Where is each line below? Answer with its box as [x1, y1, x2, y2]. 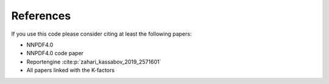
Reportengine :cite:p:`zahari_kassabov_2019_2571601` [26, 58, 161, 65]
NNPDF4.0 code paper [26, 50, 84, 57]
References [11, 9, 71, 22]
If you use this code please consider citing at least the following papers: [11, 30, 192, 37]
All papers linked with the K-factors [26, 66, 115, 74]
